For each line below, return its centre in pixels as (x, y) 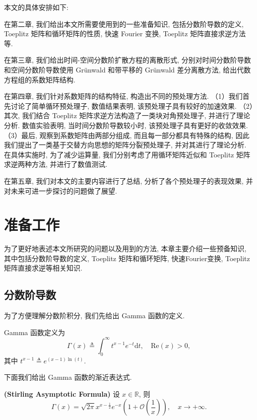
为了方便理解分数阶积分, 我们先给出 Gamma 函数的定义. (95, 315)
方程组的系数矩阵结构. (40, 79)
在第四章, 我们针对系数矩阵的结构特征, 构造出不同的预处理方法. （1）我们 (123, 96)
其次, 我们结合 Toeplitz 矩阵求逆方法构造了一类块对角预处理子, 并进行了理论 (127, 115)
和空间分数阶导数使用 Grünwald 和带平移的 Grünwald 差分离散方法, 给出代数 (128, 69)
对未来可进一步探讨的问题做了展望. (61, 190)
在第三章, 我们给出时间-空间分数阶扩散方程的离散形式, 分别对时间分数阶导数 (128, 60)
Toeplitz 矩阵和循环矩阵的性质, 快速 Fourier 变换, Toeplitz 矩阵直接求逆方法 (125, 34)
